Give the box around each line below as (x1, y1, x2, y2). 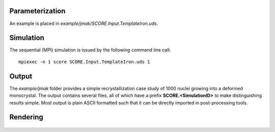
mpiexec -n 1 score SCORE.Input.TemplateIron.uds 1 (18, 59, 150, 65)
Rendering (9, 113, 43, 122)
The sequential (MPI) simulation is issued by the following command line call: (9, 47, 171, 53)
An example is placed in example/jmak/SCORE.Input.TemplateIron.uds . (9, 20, 158, 27)
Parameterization (9, 7, 66, 15)
